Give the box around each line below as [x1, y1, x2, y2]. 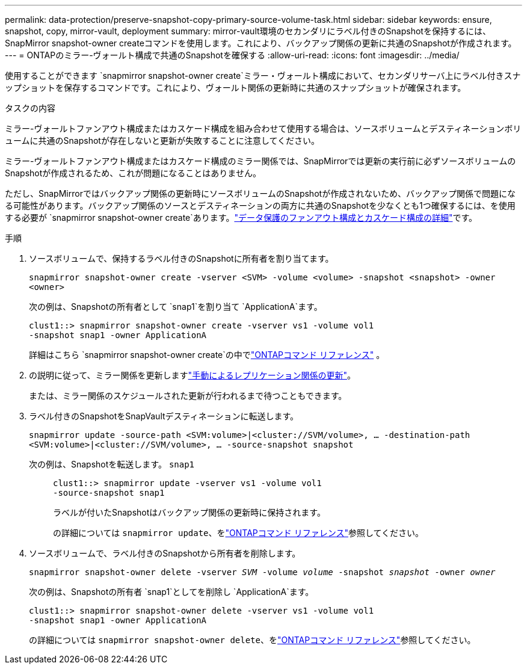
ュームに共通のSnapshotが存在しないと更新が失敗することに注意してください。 [5, 135, 320, 146]
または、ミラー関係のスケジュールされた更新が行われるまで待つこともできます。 [29, 390, 347, 401]
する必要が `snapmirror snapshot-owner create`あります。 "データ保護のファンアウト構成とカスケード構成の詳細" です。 [5, 212, 478, 223]
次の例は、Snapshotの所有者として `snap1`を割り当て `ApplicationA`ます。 [29, 301, 322, 312]
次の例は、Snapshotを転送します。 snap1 [29, 459, 195, 469]
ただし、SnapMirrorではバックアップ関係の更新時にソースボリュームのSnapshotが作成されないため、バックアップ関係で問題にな [5, 188, 516, 199]
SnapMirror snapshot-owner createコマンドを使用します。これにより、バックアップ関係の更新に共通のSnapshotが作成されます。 [5, 38, 517, 48]
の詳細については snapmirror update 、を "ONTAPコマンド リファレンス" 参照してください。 [53, 528, 424, 538]
